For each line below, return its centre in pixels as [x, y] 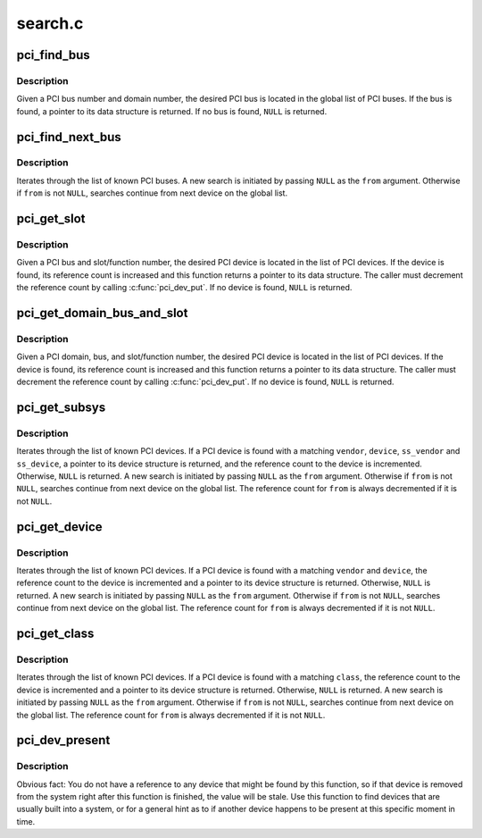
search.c [50, 23]
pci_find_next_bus [69, 137]
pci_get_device [59, 527]
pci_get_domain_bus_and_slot [102, 313]
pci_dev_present [63, 740]
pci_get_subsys [61, 407]
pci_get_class [55, 633]
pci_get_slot [51, 219]
